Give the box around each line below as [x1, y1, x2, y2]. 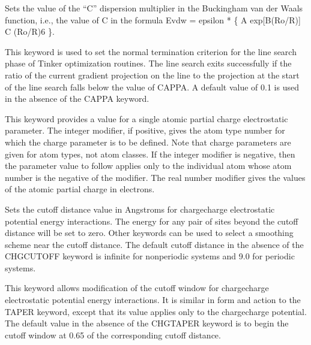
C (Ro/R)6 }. [5, 25, 55, 38]
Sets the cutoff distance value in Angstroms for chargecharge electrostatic [5, 202, 275, 215]
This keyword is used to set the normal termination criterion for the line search [5, 45, 297, 57]
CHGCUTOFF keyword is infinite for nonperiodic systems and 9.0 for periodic [5, 250, 295, 262]
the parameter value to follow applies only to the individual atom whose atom [5, 159, 292, 172]
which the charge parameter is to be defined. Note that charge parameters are [5, 135, 291, 148]
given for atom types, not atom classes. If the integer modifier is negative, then [5, 147, 295, 160]
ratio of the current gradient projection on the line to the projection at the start [5, 68, 300, 81]
